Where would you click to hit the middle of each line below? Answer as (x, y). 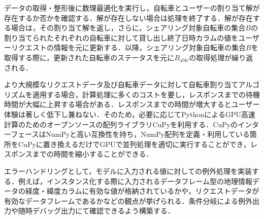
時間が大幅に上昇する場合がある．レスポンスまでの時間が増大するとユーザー (132, 104)
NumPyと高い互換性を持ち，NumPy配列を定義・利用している (148, 134)
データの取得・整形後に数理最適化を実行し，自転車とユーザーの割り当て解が (132, 8)
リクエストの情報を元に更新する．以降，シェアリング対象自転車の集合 (128, 47)
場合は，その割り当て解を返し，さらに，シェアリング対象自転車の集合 (128, 28)
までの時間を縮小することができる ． (93, 154)
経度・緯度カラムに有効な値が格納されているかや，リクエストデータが (142, 191)
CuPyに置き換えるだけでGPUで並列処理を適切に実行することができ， (134, 144)
